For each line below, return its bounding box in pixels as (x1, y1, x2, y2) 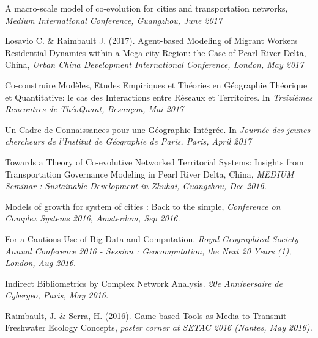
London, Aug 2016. (5, 256, 76, 269)
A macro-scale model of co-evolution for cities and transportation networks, (5, 2, 288, 14)
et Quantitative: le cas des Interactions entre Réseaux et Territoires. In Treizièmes (5, 90, 313, 103)
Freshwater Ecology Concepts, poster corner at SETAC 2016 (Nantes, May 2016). (5, 321, 312, 334)
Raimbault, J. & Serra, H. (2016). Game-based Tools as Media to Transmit (5, 309, 287, 322)
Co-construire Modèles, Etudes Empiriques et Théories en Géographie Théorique (5, 78, 308, 91)
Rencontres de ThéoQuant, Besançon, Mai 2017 (5, 102, 184, 115)
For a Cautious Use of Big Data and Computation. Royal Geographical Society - (5, 232, 305, 245)
